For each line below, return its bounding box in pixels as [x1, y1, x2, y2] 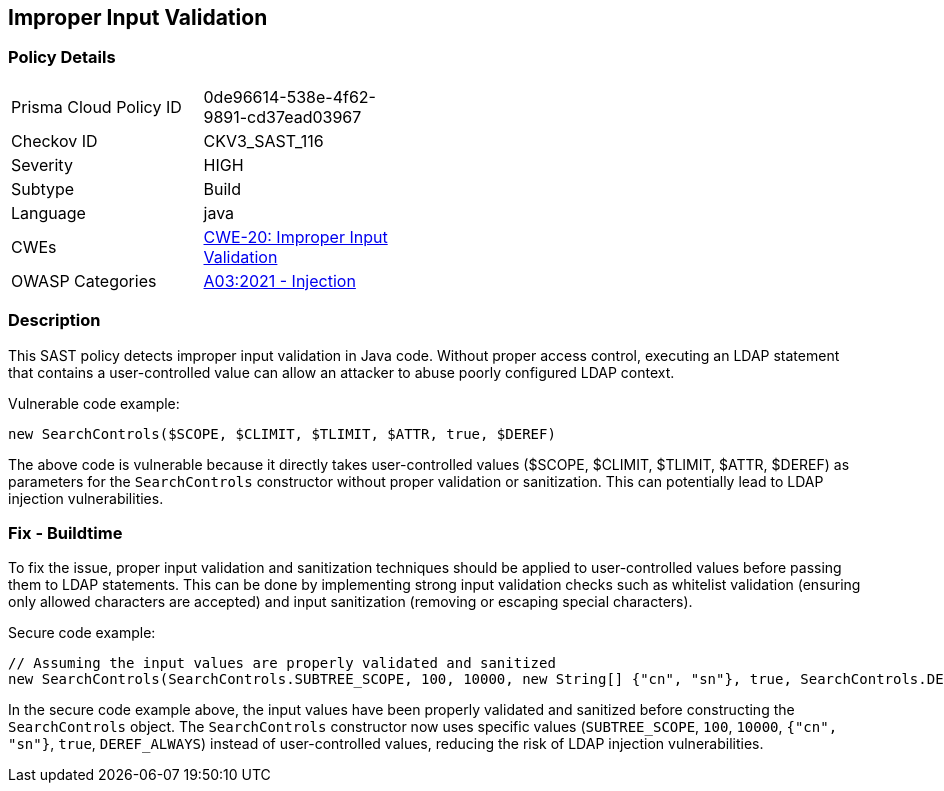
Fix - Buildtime [8, 522, 123, 543]
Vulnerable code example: [8, 394, 180, 412]
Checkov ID [11, 130, 98, 151]
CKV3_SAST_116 [203, 130, 324, 151]
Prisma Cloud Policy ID [11, 96, 182, 117]
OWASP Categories [11, 270, 157, 291]
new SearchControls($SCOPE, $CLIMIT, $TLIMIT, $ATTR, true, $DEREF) [8, 425, 556, 442]
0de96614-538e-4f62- [203, 86, 376, 107]
